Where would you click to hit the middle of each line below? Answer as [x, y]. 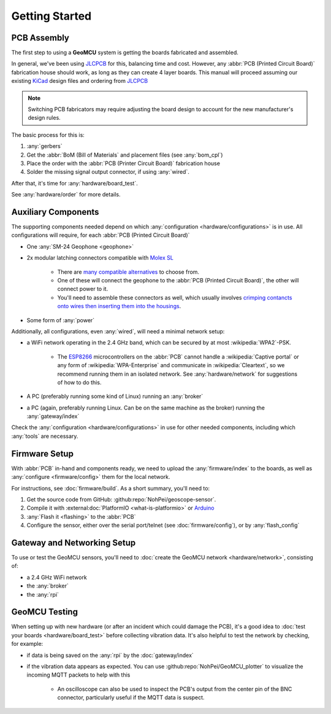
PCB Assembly [40, 38]
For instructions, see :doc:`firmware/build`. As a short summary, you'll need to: [111, 488]
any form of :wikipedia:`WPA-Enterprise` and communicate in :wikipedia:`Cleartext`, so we [171, 365]
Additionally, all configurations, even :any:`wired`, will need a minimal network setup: [118, 331]
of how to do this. [79, 382]
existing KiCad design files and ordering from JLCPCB [80, 81]
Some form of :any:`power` [61, 320]
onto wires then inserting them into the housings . [119, 306]
